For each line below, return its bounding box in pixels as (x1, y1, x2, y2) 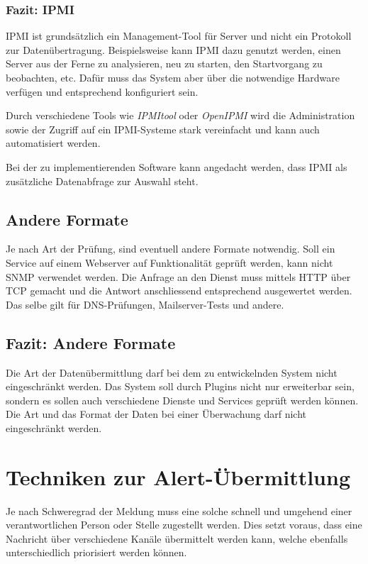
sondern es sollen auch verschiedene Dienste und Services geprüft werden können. (6, 392, 359, 407)
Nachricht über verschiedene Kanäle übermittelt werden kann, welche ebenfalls (6, 531, 348, 546)
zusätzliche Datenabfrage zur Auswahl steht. (6, 173, 199, 188)
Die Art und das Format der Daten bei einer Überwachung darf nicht (6, 407, 307, 421)
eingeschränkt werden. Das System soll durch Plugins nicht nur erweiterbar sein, (6, 379, 355, 394)
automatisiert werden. (6, 136, 101, 150)
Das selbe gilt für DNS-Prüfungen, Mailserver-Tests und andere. (6, 297, 284, 311)
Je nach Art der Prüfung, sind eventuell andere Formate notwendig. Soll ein (6, 241, 335, 256)
